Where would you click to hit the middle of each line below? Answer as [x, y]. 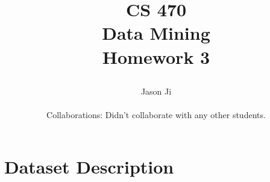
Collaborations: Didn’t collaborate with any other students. [156, 114]
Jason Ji [156, 91]
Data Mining [156, 33]
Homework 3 [156, 56]
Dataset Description [89, 166]
